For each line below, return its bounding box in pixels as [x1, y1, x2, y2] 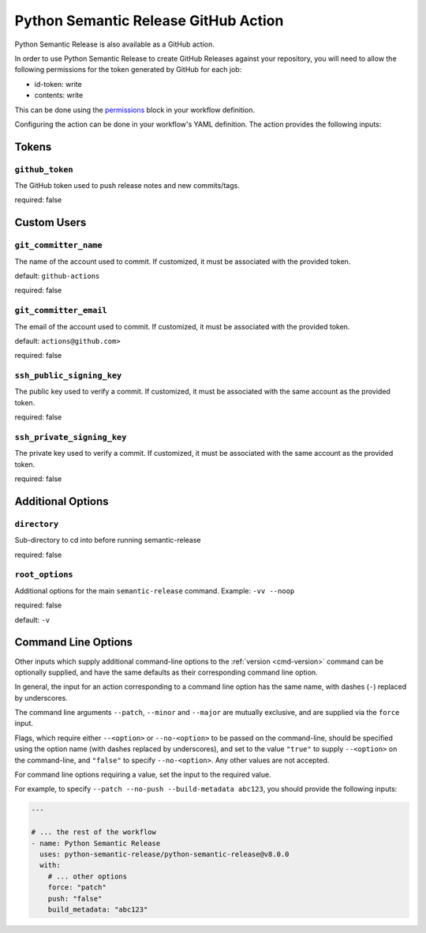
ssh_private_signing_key [14, 431, 127, 442]
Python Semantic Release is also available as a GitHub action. [14, 40, 215, 49]
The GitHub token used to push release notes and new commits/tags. [14, 181, 240, 190]
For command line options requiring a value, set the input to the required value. [14, 770, 271, 780]
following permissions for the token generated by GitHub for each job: [14, 65, 242, 74]
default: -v [14, 615, 50, 624]
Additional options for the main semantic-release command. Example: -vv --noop [14, 585, 295, 596]
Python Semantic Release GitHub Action [14, 12, 284, 29]
